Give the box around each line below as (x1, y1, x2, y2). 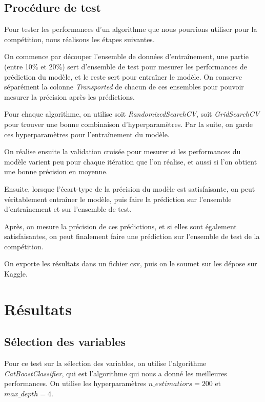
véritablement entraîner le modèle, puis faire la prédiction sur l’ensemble (4, 193, 232, 204)
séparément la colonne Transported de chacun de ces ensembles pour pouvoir (4, 81, 244, 92)
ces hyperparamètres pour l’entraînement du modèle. (4, 129, 170, 139)
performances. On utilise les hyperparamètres (4, 378, 147, 389)
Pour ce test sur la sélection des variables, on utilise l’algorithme (4, 358, 207, 369)
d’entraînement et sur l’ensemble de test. (4, 204, 132, 214)
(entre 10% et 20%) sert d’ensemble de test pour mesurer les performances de (4, 61, 247, 71)
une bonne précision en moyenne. (4, 166, 108, 177)
